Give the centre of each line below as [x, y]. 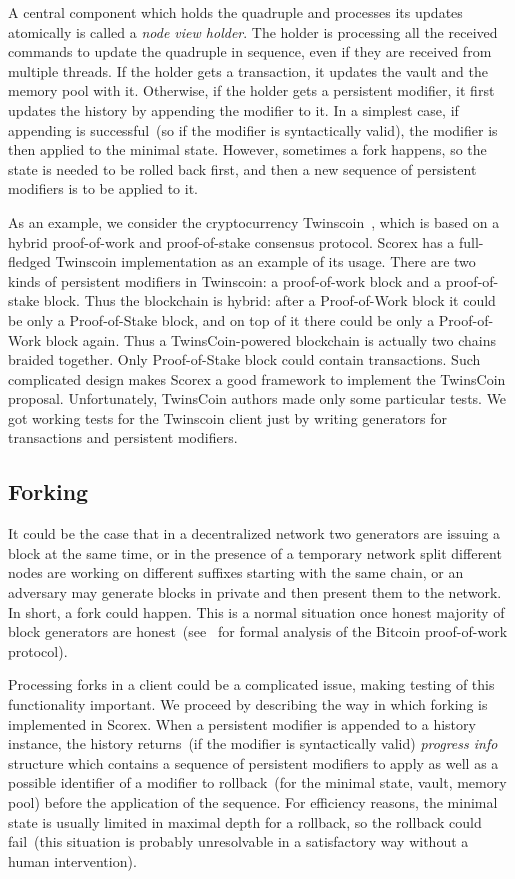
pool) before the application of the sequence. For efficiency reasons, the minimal [253, 801]
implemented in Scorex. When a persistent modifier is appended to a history [242, 723]
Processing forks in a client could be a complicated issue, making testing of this [251, 684]
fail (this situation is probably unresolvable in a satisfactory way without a [238, 841]
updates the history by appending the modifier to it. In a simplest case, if [233, 109]
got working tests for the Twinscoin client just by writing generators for [227, 417]
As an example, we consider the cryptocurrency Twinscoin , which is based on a [254, 221]
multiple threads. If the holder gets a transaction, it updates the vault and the [248, 70]
